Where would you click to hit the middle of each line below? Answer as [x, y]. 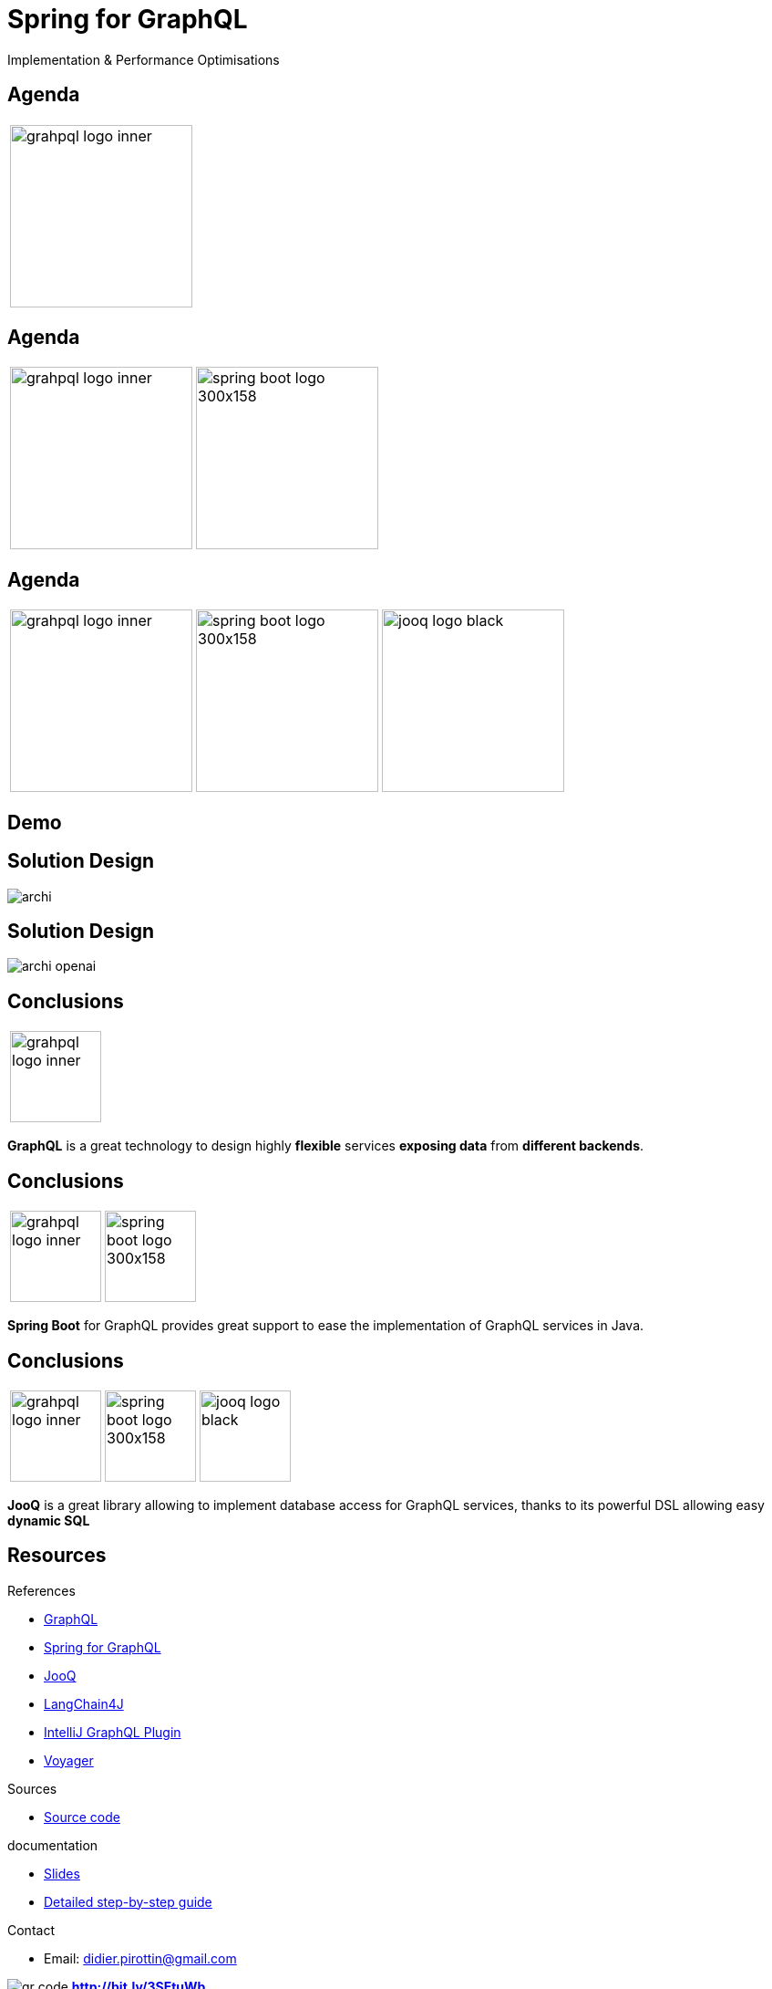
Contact [31, 1930]
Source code [82, 1817]
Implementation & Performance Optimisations [144, 59]
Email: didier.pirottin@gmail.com [140, 1958]
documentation [53, 1845]
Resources [57, 1556]
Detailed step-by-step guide [128, 1901]
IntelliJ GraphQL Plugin [113, 1732]
